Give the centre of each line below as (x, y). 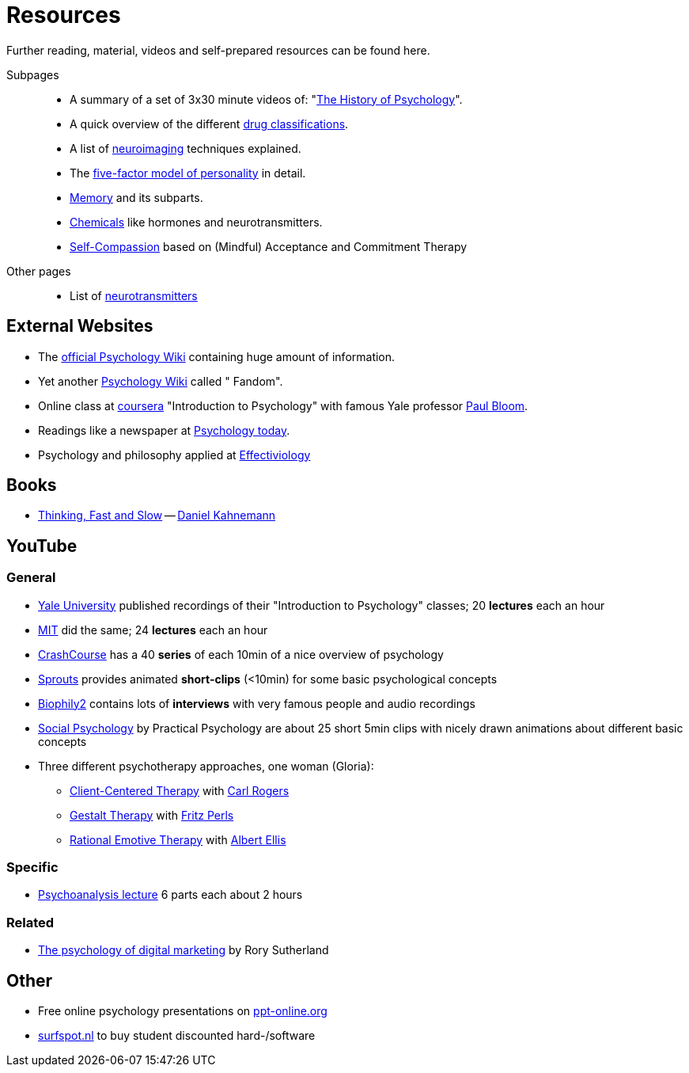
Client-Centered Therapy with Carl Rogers (180, 790)
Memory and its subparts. (136, 197)
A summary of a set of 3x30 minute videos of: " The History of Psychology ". (266, 99)
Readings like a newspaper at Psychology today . (164, 430)
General (31, 578)
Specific (32, 868)
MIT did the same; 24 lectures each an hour (153, 630)
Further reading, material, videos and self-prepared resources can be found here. (218, 50)
